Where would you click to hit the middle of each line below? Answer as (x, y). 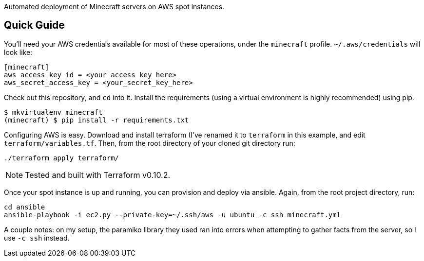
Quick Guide (34, 25)
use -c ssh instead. (37, 238)
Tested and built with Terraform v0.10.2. (98, 175)
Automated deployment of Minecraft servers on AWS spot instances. (114, 7)
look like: (18, 52)
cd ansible (25, 207)
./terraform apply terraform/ (62, 158)
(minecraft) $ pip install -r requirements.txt (96, 120)
